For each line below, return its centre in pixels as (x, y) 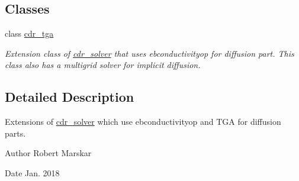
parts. (15, 133)
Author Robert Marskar (48, 153)
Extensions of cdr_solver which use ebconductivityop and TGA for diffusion (143, 122)
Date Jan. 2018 (32, 172)
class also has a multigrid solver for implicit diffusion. (103, 65)
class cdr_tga (29, 33)
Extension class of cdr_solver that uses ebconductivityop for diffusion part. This (149, 53)
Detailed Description (70, 97)
